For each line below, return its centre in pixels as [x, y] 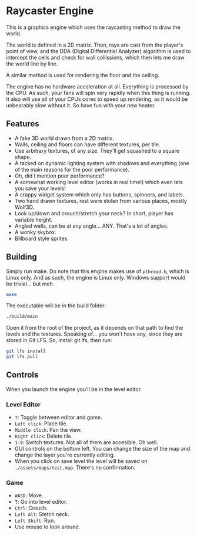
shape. [23, 157]
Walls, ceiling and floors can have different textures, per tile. [87, 144]
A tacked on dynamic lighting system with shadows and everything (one [102, 163]
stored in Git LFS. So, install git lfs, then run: [59, 340]
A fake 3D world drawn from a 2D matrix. [64, 138]
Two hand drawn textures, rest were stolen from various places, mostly [101, 201]
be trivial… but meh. [30, 284]
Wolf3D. [24, 207]
